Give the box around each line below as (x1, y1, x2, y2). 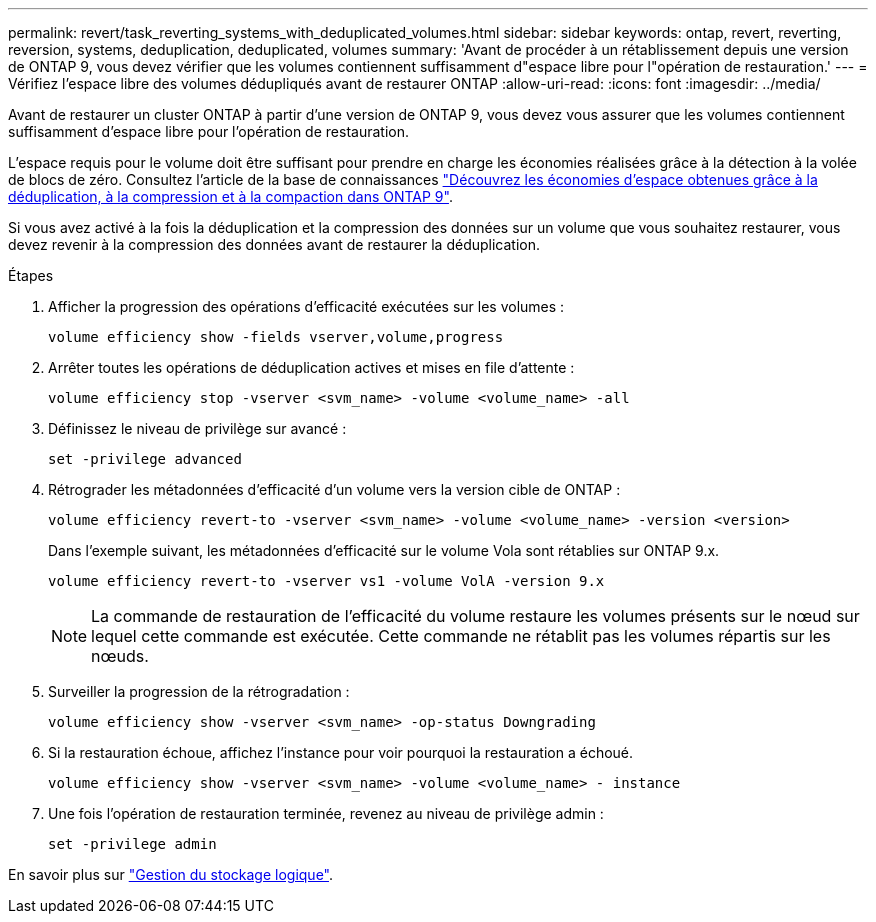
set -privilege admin (48, 836, 217, 852)
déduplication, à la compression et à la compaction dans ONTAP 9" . (8, 188, 453, 205)
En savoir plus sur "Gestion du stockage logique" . (8, 866, 334, 883)
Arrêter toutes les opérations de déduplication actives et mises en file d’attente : (48, 359, 575, 376)
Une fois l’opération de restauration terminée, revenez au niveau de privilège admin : (48, 805, 604, 822)
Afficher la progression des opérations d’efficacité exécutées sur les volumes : (48, 298, 565, 315)
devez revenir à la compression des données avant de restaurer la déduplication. (8, 236, 541, 253)
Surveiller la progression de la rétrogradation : (48, 683, 350, 700)
